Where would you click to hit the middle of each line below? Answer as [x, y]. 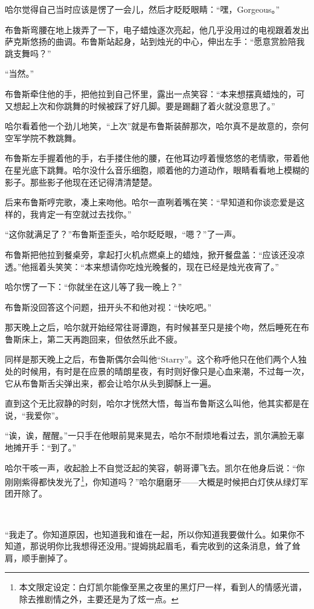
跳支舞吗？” [28, 53]
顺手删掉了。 [47, 557]
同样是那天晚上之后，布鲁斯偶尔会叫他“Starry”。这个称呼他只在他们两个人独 [156, 359]
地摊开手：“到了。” [41, 447]
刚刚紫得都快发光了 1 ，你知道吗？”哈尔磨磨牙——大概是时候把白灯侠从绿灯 [152, 481]
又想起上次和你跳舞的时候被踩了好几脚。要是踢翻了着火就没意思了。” [140, 105]
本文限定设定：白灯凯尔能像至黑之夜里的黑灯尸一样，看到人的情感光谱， [163, 587]
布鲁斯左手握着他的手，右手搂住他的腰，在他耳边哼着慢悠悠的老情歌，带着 [153, 158]
